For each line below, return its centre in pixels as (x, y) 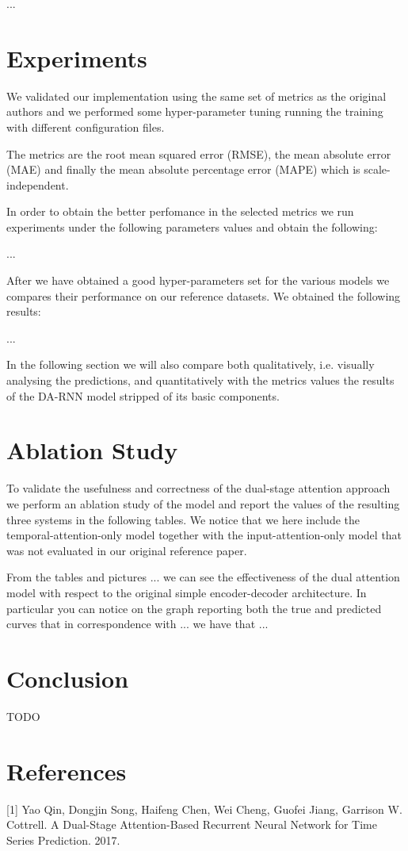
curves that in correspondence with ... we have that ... (137, 624)
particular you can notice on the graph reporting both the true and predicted (194, 608)
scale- (377, 169)
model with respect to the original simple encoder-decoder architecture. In (187, 592)
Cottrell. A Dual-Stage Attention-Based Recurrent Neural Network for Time (192, 824)
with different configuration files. (86, 126)
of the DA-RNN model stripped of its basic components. (143, 395)
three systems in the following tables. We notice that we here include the (183, 519)
